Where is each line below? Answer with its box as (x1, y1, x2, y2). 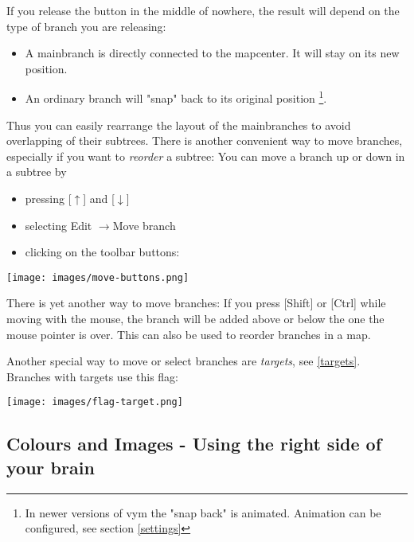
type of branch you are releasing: (6, 18, 166, 34)
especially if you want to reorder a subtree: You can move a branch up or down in (6, 147, 405, 164)
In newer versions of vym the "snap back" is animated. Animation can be (25, 504, 381, 521)
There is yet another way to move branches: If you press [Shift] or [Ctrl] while (6, 294, 386, 311)
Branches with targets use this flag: (6, 368, 179, 384)
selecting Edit (25, 216, 92, 233)
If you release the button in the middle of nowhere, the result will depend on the (6, 2, 400, 18)
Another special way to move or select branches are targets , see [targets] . (6, 353, 361, 369)
